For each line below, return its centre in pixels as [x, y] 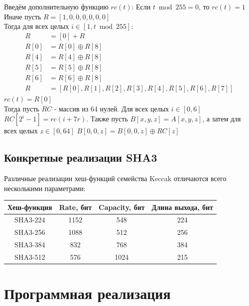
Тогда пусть [22, 108]
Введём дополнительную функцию [56, 6]
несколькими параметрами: [45, 188]
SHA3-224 [30, 220]
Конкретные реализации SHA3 [81, 157]
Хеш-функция [30, 207]
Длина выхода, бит [182, 207]
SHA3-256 [30, 232]
